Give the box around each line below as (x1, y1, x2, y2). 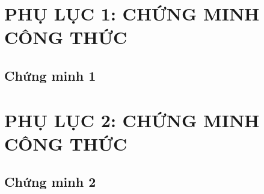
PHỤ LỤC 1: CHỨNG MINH (4, 1, 260, 26)
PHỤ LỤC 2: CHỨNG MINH (4, 107, 260, 132)
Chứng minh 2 (4, 172, 96, 191)
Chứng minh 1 (4, 66, 96, 84)
